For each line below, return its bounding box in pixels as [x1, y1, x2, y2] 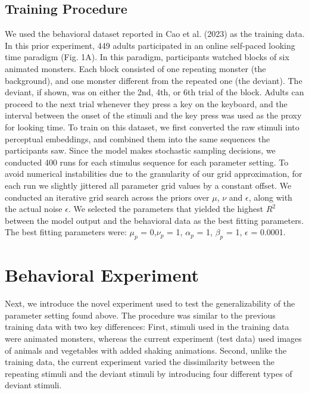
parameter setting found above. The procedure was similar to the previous [5, 308, 276, 321]
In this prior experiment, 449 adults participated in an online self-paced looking [5, 39, 295, 51]
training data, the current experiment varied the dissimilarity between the [5, 355, 275, 368]
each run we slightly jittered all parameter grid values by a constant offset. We [5, 179, 292, 191]
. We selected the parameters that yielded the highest [68, 202, 264, 215]
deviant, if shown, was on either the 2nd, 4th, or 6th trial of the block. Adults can [5, 86, 304, 98]
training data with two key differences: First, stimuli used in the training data [5, 320, 289, 333]
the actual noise [5, 202, 63, 215]
